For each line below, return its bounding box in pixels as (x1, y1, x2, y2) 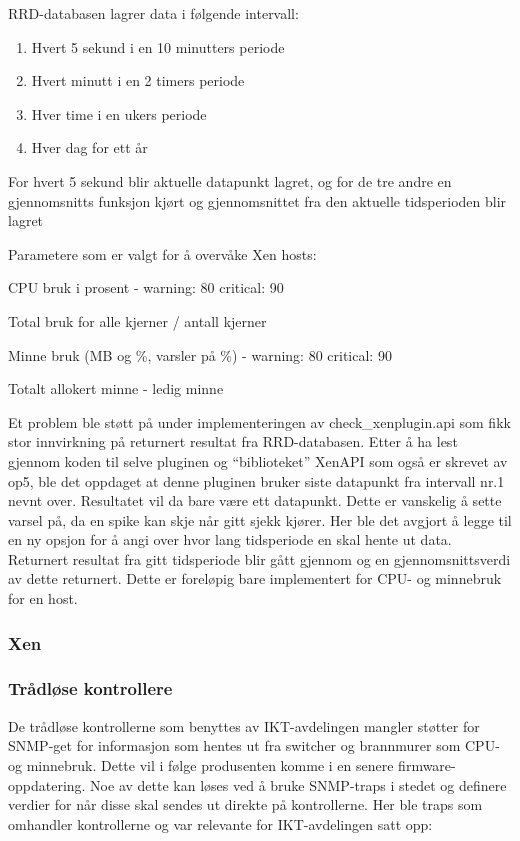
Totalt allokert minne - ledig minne (8, 378, 224, 399)
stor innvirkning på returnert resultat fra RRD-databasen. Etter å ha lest (8, 431, 458, 452)
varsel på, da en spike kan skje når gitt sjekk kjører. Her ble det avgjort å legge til (8, 509, 512, 530)
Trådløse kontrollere (8, 676, 173, 701)
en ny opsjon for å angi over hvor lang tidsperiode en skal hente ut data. (8, 529, 452, 550)
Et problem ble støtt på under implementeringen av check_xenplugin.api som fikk (8, 411, 511, 432)
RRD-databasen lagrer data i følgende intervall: (8, 3, 299, 23)
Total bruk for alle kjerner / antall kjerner (8, 310, 267, 331)
